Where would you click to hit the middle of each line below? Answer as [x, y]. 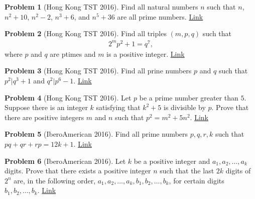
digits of [238, 171]
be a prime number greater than [189, 97]
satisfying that [118, 107]
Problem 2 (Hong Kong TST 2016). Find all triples [86, 33]
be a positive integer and [172, 161]
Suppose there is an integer [46, 107]
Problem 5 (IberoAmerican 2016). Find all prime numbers [96, 134]
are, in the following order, [55, 180]
